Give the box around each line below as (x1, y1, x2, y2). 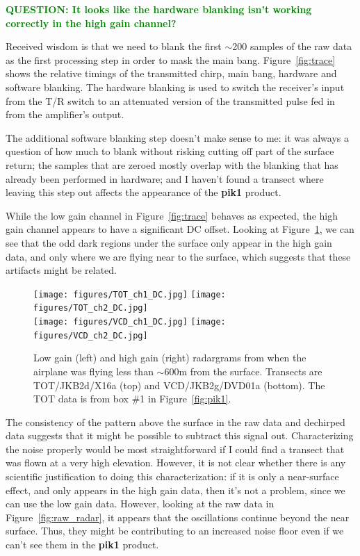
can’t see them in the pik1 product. (6, 537, 159, 552)
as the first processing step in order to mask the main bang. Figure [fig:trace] (6, 52, 336, 67)
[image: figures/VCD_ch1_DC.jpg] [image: (33, 317, 226, 327)
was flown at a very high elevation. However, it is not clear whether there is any (6, 455, 346, 470)
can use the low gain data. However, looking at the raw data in (6, 496, 275, 511)
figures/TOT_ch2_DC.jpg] (33, 303, 148, 313)
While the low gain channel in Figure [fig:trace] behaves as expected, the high (6, 208, 338, 222)
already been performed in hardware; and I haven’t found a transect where (6, 171, 324, 186)
